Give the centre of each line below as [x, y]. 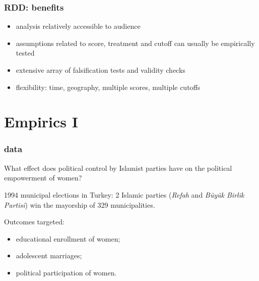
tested [25, 53]
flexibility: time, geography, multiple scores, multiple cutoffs [108, 87]
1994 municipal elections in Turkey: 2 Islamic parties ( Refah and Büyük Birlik [124, 194]
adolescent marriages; [49, 255]
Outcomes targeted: [34, 222]
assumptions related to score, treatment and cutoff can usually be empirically [135, 43]
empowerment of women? [43, 178]
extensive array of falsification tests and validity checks [101, 70]
